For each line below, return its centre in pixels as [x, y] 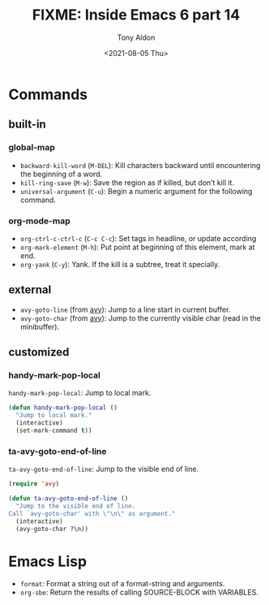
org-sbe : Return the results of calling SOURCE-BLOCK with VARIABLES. [139, 592]
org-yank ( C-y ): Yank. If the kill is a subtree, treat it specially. [120, 264]
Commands [48, 94]
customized [39, 352]
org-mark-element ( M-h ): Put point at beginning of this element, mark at [137, 247]
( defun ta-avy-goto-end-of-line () [68, 499]
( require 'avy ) [34, 484]
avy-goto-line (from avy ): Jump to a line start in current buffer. [125, 309]
